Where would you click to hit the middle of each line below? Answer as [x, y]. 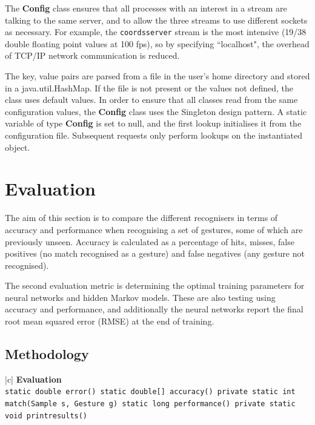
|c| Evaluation [33, 379]
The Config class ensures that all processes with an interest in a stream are [146, 8]
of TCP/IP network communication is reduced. [92, 55]
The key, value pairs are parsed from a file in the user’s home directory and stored [157, 76]
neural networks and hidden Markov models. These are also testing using [140, 297]
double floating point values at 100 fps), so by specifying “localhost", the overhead [157, 43]
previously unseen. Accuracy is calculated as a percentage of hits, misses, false [150, 241]
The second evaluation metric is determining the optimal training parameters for [155, 285]
